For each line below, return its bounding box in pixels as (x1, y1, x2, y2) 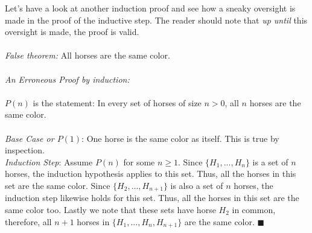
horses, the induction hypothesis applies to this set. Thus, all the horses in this (5, 167, 296, 180)
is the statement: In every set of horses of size (33, 96, 202, 109)
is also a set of (170, 179, 223, 191)
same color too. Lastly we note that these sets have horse (5, 203, 216, 215)
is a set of (252, 155, 288, 168)
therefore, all (5, 215, 52, 228)
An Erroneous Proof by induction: (5, 72, 130, 85)
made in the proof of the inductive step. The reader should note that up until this (5, 13, 308, 26)
